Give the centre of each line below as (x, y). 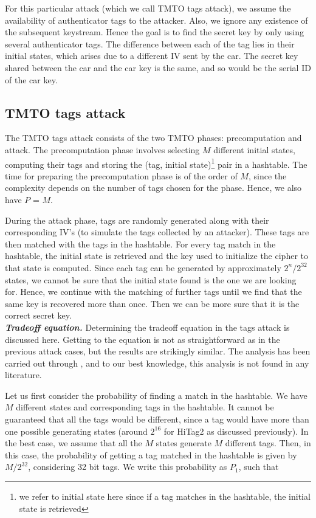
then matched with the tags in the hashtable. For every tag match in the (140, 243)
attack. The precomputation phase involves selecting (102, 149)
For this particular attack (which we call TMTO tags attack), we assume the (148, 8)
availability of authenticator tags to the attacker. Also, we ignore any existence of (156, 20)
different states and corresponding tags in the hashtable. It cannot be (145, 407)
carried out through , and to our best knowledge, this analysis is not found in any (157, 363)
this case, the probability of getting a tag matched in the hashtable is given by (151, 454)
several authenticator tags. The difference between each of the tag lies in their (150, 43)
